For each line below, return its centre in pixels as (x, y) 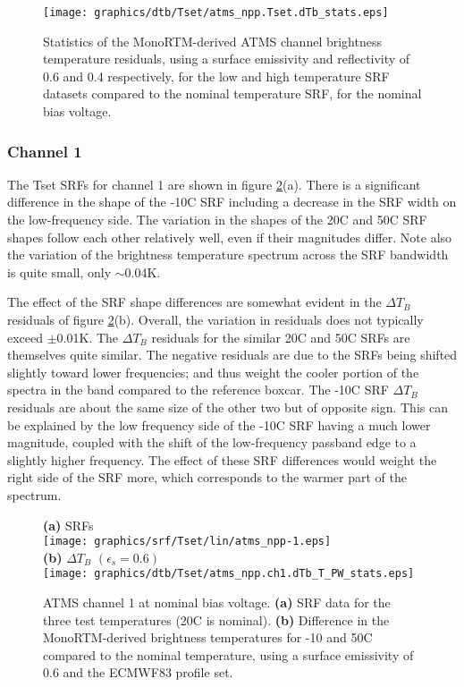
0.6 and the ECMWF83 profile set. (138, 672)
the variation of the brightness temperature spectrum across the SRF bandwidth (228, 254)
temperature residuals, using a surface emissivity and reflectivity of (227, 59)
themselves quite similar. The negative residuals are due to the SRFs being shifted (232, 355)
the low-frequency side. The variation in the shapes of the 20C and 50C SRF (217, 220)
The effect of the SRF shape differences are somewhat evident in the (194, 302)
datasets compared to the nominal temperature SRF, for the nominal (232, 93)
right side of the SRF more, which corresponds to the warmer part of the (207, 477)
